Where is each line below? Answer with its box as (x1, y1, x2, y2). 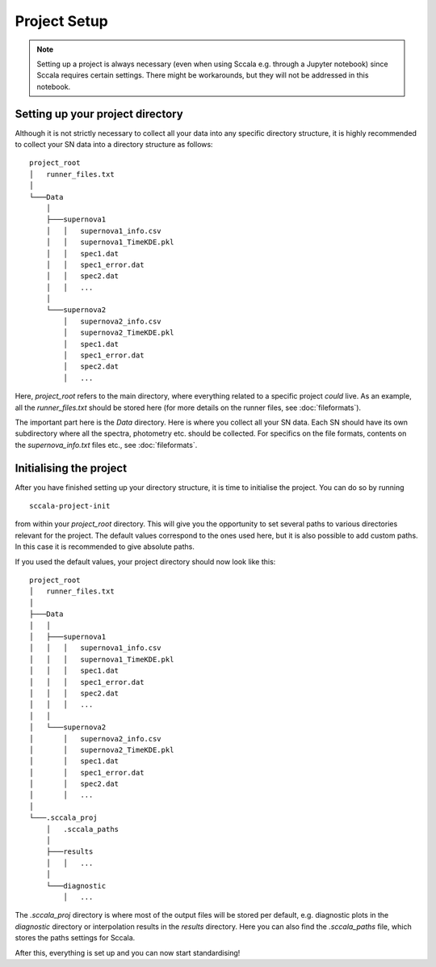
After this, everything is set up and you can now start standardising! (15, 948, 241, 957)
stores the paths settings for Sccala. (15, 933, 136, 943)
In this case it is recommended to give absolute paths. (15, 542, 195, 551)
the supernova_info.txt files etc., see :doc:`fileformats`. (15, 440, 198, 450)
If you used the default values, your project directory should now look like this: (15, 556, 276, 566)
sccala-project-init (29, 501, 111, 511)
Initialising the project (15, 461, 128, 475)
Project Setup (15, 12, 109, 30)
